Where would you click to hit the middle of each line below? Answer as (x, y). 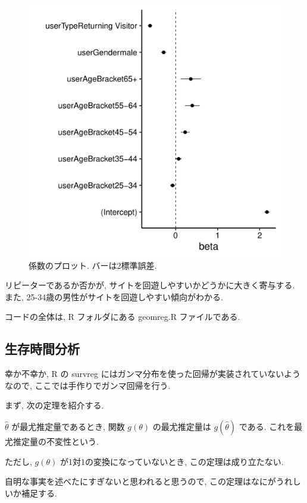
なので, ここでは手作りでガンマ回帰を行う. (88, 385)
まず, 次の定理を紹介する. (54, 405)
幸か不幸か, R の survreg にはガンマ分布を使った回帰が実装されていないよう (153, 374)
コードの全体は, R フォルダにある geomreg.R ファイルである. (123, 317)
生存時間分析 (42, 349)
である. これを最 (271, 426)
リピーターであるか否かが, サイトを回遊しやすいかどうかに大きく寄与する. (150, 285)
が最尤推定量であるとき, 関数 (68, 426)
